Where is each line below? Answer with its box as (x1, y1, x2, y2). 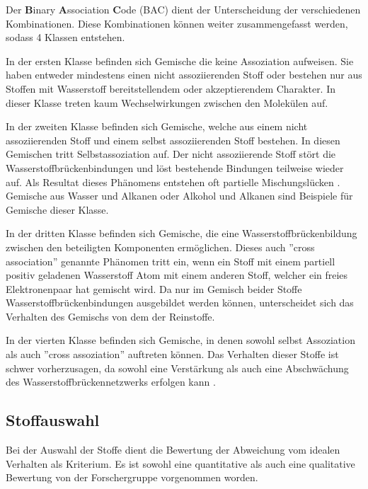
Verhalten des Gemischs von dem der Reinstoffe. (6, 309, 215, 323)
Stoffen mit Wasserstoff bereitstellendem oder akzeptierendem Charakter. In (6, 81, 336, 96)
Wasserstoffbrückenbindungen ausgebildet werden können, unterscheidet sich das (6, 295, 354, 310)
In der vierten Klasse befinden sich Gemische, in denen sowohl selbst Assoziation (6, 333, 355, 347)
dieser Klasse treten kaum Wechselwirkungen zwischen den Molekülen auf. (6, 95, 328, 110)
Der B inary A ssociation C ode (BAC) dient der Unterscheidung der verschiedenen (6, 2, 361, 16)
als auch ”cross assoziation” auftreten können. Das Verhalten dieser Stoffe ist (6, 347, 339, 362)
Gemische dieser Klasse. (6, 202, 109, 217)
